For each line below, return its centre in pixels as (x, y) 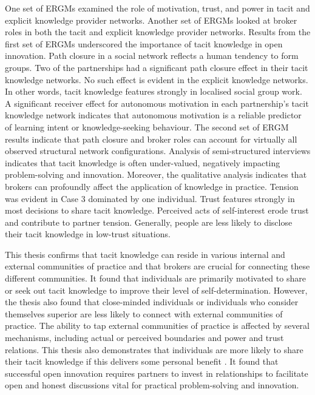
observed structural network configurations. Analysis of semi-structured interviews (158, 151)
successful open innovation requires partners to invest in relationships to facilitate (157, 373)
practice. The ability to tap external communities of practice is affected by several (157, 326)
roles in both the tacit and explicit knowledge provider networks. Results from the (158, 32)
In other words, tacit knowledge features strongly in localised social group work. (154, 91)
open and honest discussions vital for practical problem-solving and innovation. (152, 385)
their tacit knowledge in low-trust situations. (88, 234)
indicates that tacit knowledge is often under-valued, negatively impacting (143, 162)
